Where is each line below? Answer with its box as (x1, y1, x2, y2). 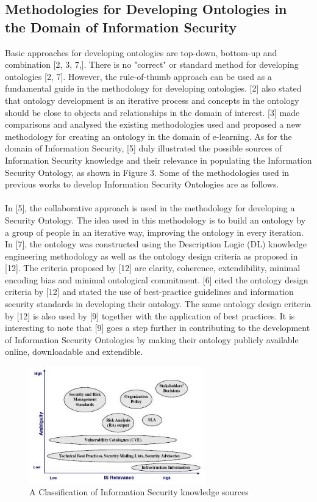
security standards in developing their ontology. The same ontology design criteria (5, 297, 311, 310)
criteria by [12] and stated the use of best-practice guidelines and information (5, 285, 294, 298)
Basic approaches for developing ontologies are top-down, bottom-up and (5, 46, 277, 59)
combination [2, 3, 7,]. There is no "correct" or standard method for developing (5, 58, 299, 71)
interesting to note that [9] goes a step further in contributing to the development (5, 321, 310, 334)
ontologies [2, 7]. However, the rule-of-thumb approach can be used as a (5, 70, 272, 82)
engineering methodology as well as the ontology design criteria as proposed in (5, 249, 298, 262)
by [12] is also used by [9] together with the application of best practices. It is (5, 309, 295, 322)
